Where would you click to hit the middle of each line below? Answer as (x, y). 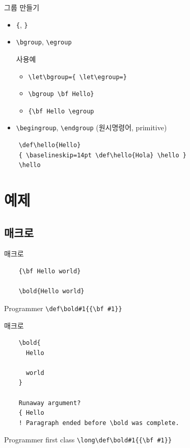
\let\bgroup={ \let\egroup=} (77, 77)
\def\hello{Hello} (50, 145)
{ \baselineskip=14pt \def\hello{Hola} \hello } (102, 155)
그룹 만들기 (22, 7)
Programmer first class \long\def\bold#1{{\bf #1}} (88, 440)
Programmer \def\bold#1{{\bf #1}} (63, 308)
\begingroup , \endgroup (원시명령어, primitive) (91, 127)
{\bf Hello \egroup (61, 111)
